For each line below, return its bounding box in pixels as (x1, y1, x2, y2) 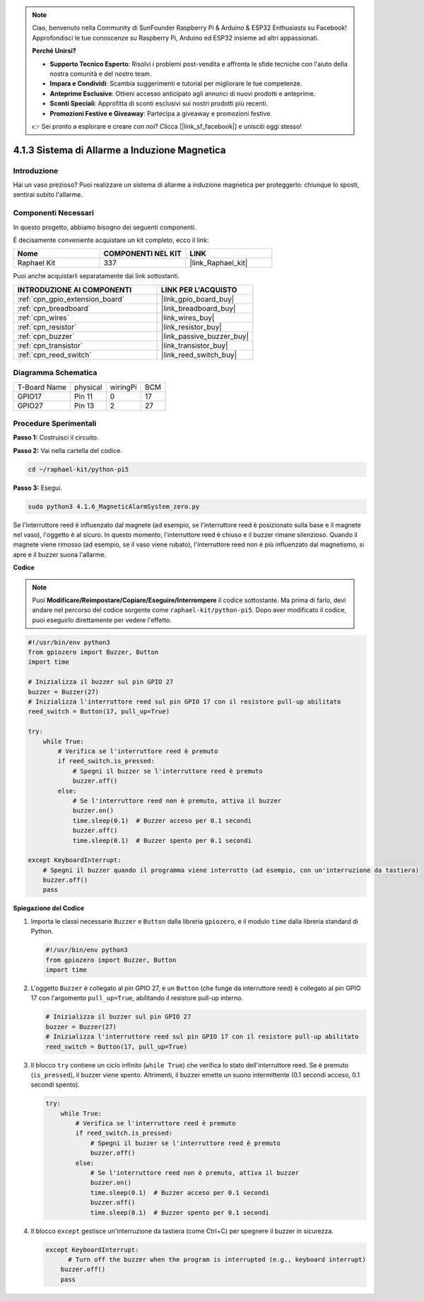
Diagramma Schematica (13, 368, 98, 378)
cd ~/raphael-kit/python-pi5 (28, 465, 129, 474)
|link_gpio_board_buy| (160, 294, 235, 304)
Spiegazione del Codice (13, 904, 85, 912)
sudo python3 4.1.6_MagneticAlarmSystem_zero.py (28, 503, 200, 510)
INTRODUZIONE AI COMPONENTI (17, 285, 132, 294)
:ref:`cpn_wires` (17, 312, 70, 322)
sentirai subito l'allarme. (13, 190, 83, 199)
